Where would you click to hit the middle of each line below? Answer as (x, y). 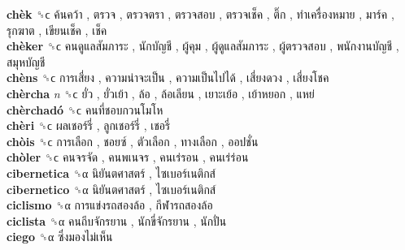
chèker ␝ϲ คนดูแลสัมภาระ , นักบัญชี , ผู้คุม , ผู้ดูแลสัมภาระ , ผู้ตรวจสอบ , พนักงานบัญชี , (203, 46)
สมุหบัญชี (26, 61)
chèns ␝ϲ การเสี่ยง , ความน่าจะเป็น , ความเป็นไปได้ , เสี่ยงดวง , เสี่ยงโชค (168, 78)
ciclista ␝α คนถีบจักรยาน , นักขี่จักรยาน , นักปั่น (117, 220)
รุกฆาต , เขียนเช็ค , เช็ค (57, 30)
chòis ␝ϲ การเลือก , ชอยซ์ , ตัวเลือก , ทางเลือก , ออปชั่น (133, 141)
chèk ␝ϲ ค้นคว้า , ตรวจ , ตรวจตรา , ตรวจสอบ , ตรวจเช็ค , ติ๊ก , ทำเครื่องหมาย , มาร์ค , (200, 14)
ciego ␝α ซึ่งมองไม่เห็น (60, 237)
